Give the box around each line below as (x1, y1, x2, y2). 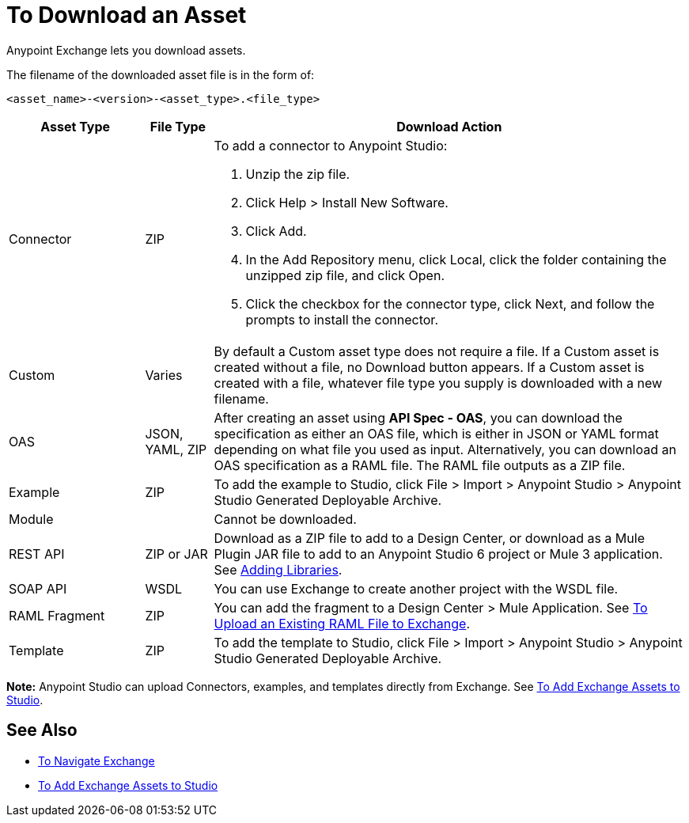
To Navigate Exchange (38, 753, 155, 768)
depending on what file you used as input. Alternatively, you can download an (214, 441, 676, 457)
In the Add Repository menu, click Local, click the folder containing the (245, 251, 667, 267)
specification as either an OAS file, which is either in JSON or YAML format (214, 425, 659, 442)
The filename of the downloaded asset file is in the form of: (6, 67, 315, 82)
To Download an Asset (6, 2, 247, 28)
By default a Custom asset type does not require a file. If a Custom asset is (214, 343, 660, 359)
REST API (9, 545, 65, 562)
